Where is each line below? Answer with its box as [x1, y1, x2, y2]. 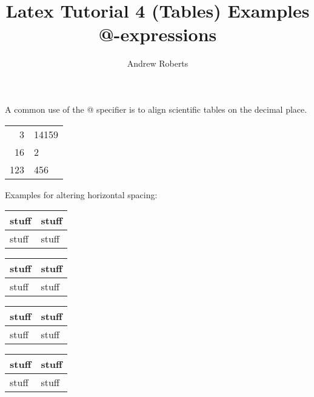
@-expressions [98, 22, 217, 47]
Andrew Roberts [127, 57, 189, 70]
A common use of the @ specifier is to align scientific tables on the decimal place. [5, 102, 307, 115]
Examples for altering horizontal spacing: [5, 188, 158, 201]
